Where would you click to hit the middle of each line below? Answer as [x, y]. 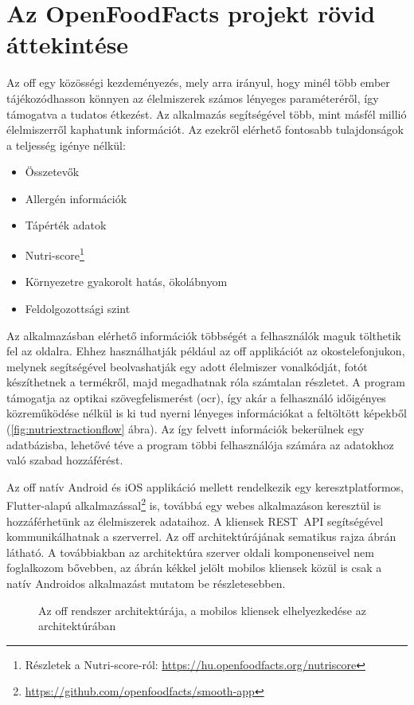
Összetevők [52, 172]
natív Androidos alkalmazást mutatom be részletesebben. [146, 584]
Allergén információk [76, 198]
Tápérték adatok [66, 225]
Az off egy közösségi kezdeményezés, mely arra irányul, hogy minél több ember [198, 82]
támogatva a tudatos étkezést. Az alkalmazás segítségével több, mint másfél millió [207, 114]
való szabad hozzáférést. [65, 460]
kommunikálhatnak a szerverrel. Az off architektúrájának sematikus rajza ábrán [201, 537]
